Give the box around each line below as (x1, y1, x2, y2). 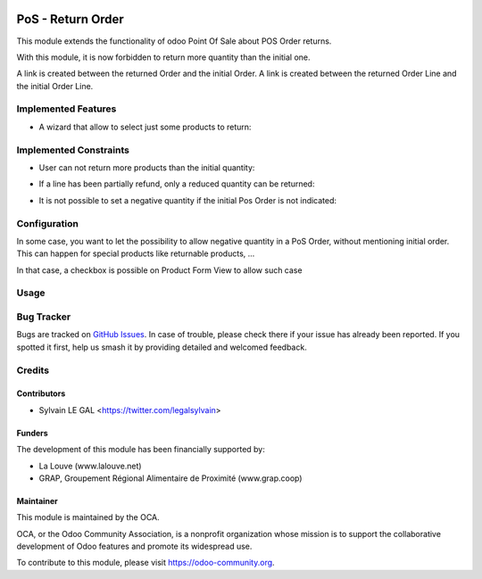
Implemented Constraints (16, 144, 129, 156)
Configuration (16, 217, 79, 229)
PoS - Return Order (16, 12, 124, 27)
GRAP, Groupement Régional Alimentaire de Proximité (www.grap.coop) (38, 473, 303, 484)
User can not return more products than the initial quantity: (38, 161, 255, 173)
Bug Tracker (16, 310, 71, 323)
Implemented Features (16, 103, 117, 115)
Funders (16, 427, 48, 438)
